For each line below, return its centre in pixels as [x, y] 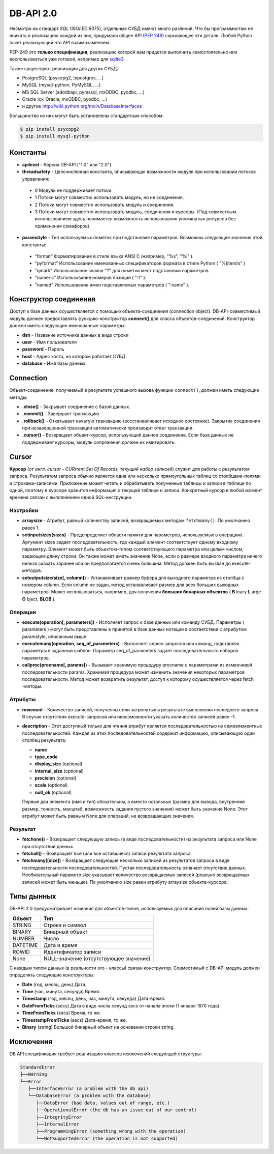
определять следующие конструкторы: [52, 975]
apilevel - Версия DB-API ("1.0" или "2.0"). [67, 164]
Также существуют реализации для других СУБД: [64, 68]
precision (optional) [56, 778]
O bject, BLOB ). [39, 599]
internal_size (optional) [59, 771]
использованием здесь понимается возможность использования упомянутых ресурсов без [135, 219]
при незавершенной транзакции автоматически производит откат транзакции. [108, 428]
